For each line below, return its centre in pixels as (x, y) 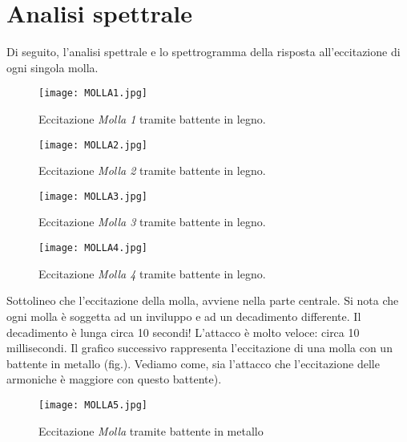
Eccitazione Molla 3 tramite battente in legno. (152, 222)
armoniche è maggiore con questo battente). (114, 379)
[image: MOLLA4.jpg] (93, 248)
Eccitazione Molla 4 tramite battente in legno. (152, 273)
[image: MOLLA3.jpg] (93, 196)
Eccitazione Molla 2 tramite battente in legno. (152, 170)
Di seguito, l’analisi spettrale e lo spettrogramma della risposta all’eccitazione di (203, 52)
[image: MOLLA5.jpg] (93, 405)
